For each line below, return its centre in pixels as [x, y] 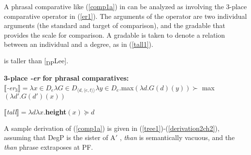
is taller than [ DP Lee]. [36, 61]
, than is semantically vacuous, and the [177, 137]
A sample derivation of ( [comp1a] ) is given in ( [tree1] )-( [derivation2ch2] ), [112, 128]
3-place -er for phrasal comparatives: [66, 78]
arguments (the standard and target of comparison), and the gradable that [115, 25]
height [56, 112]
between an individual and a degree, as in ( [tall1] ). [79, 44]
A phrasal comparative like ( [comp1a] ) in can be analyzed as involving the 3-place [125, 6]
